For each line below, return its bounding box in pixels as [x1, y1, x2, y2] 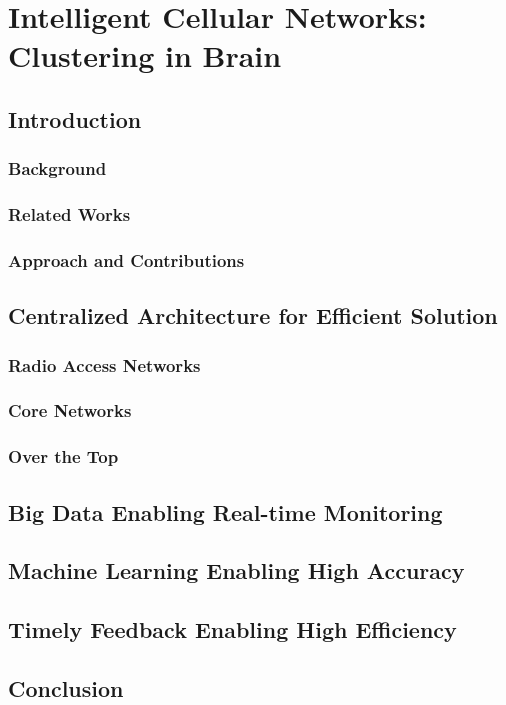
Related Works [8, 202, 131, 227]
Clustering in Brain [8, 35, 282, 76]
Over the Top [8, 444, 119, 469]
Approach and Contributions [8, 247, 245, 272]
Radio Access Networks [8, 352, 201, 377]
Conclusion [8, 672, 124, 703]
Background [8, 156, 107, 181]
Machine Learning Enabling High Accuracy [8, 555, 465, 586]
